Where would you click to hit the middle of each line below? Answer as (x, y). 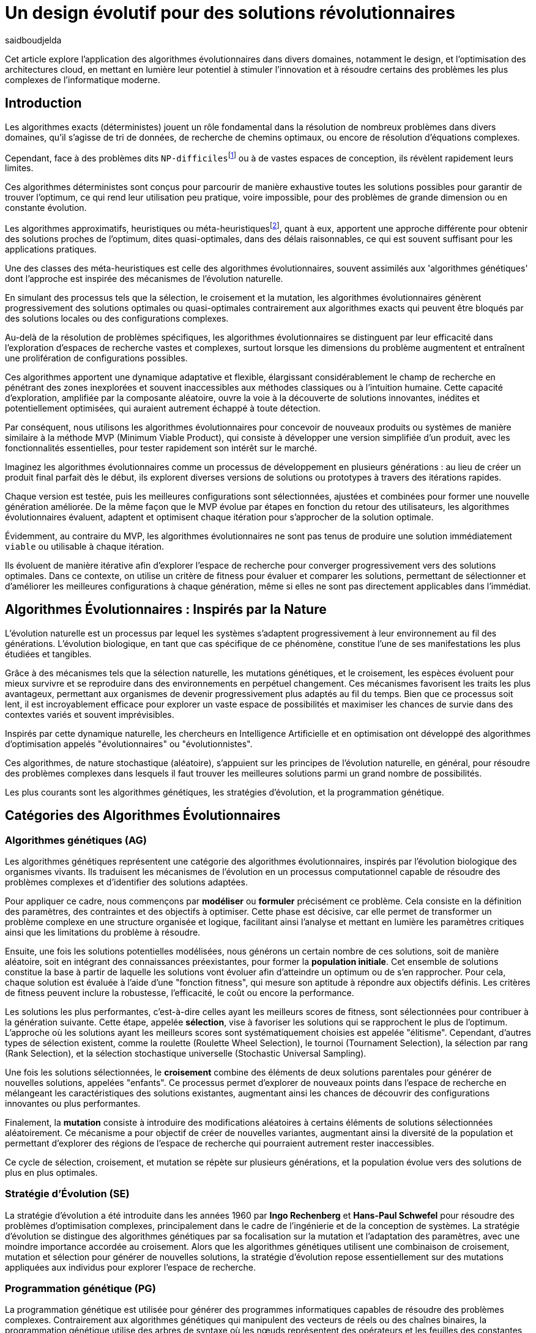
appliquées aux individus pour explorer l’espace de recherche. (130, 1267)
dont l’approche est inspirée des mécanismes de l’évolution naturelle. (144, 278)
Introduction (43, 103)
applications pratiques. (51, 249)
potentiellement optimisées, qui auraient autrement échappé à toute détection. (163, 408)
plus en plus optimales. (51, 1172)
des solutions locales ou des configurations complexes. (117, 318)
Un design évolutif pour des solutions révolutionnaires (230, 13)
